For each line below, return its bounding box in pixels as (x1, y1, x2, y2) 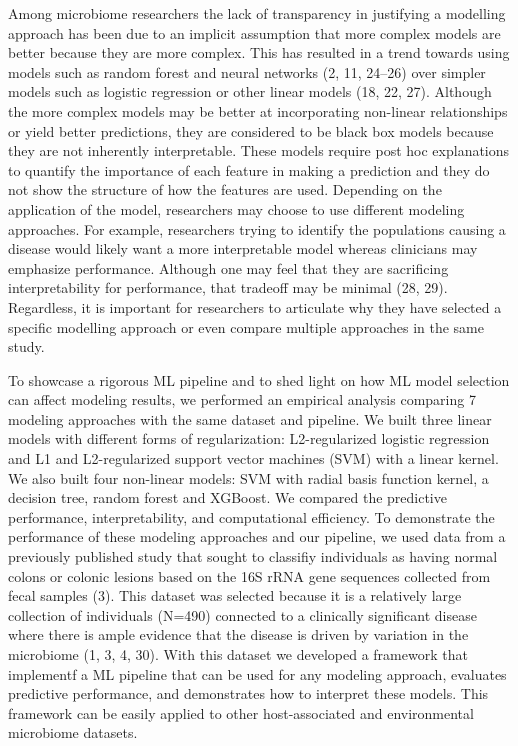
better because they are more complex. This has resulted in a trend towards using (8, 42, 510, 63)
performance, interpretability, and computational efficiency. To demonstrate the (8, 506, 495, 527)
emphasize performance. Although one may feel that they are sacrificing (8, 257, 449, 278)
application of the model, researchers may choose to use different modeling (8, 198, 465, 219)
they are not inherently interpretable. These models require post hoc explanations (8, 140, 510, 161)
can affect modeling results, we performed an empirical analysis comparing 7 (8, 389, 476, 410)
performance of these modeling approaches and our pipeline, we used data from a (8, 526, 506, 547)
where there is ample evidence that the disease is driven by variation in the (8, 624, 469, 645)
